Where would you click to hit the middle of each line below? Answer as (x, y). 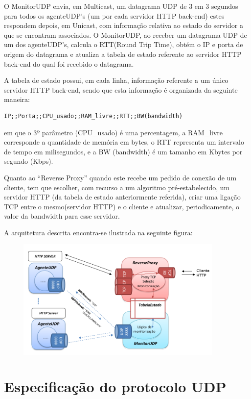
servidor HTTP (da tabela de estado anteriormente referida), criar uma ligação (122, 197)
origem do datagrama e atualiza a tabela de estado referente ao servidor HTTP (123, 54)
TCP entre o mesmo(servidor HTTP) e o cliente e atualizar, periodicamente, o (122, 206)
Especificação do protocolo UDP (115, 387)
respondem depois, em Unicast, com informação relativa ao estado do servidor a (124, 25)
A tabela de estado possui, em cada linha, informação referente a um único (116, 80)
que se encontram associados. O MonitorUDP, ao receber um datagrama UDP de (125, 35)
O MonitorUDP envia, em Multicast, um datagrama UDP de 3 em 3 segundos (121, 6)
